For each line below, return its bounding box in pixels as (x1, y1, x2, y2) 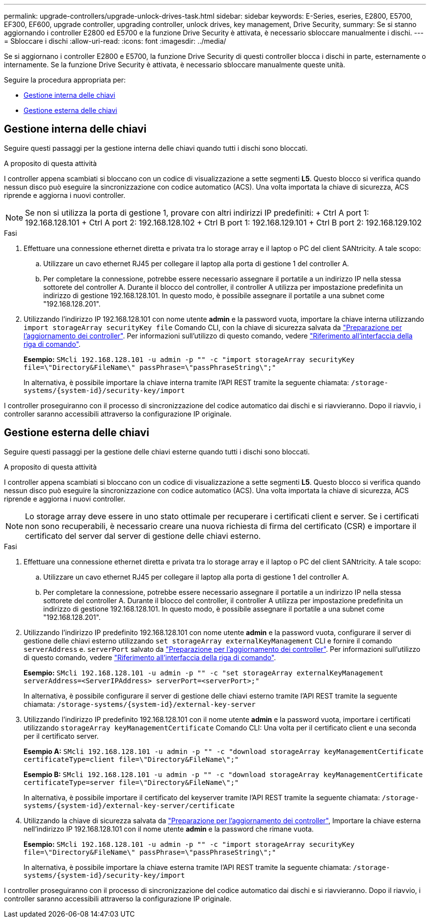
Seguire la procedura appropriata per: (4, 76, 126, 84)
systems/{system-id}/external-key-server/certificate (24, 801, 235, 810)
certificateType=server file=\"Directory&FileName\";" (24, 778, 239, 786)
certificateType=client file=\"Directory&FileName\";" (24, 755, 239, 763)
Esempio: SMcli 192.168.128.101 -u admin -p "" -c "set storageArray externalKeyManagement (24, 668, 384, 677)
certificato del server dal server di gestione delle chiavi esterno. (25, 531, 261, 541)
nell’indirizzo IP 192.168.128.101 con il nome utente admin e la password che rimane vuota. (24, 824, 314, 833)
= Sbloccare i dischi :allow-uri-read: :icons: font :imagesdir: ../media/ (4, 37, 226, 45)
